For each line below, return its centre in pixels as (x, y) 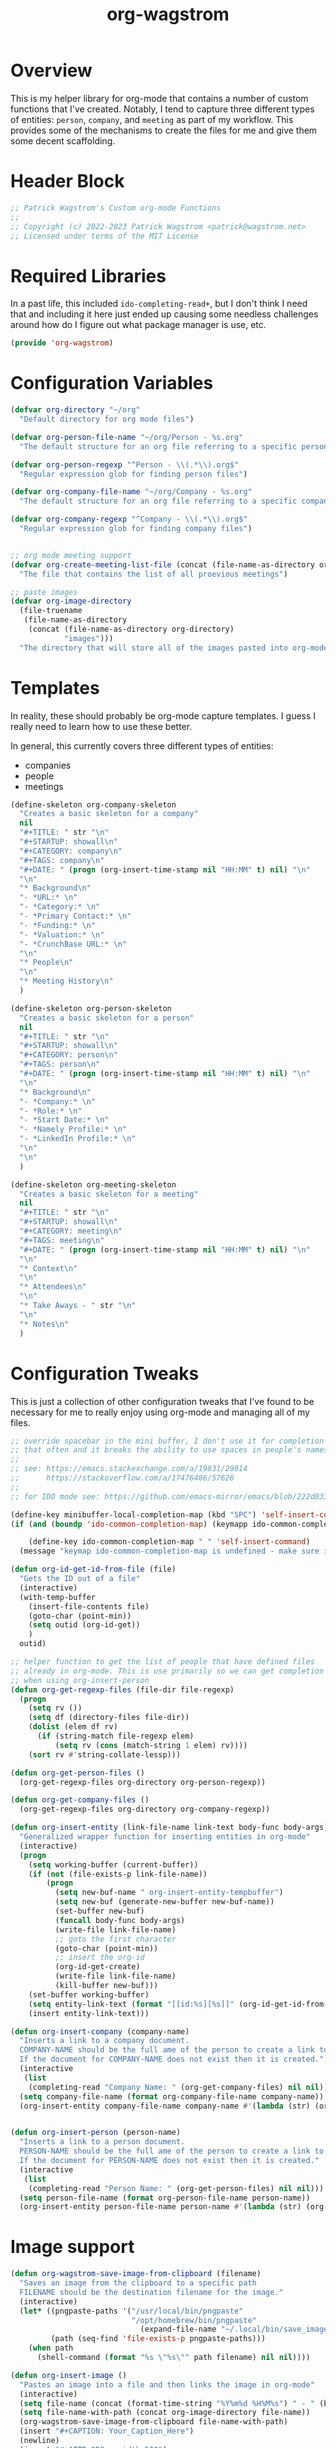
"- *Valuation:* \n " (62, 934)
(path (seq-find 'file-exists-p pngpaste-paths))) (158, 2339)
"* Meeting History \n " (66, 981)
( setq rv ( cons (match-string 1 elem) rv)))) (151, 1745)
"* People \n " (46, 963)
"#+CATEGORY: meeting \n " (71, 1231)
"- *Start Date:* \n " (64, 1120)
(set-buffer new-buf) (99, 1911)
